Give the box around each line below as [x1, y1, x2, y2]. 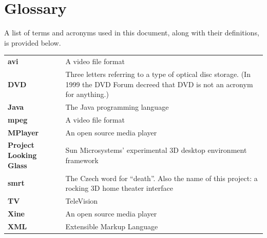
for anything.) [65, 89, 109, 100]
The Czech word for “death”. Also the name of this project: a [65, 172, 258, 183]
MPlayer [8, 127, 39, 137]
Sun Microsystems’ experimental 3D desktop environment [65, 145, 247, 155]
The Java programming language [65, 101, 169, 112]
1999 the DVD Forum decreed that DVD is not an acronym [65, 78, 253, 89]
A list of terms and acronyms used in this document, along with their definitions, [4, 27, 259, 38]
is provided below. [4, 37, 61, 48]
